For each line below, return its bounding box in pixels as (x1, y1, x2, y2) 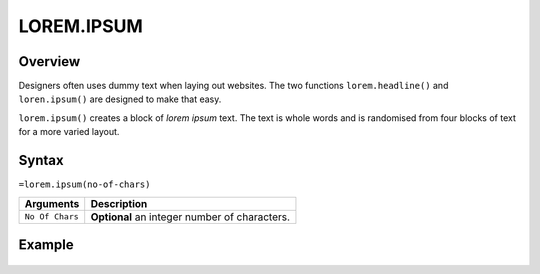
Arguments (24, 196, 80, 210)
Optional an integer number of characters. (90, 210, 290, 224)
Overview (18, 53, 81, 70)
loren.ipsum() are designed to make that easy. (18, 93, 222, 105)
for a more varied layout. (18, 126, 120, 138)
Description (90, 196, 148, 210)
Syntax (18, 152, 64, 169)
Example (18, 236, 74, 253)
